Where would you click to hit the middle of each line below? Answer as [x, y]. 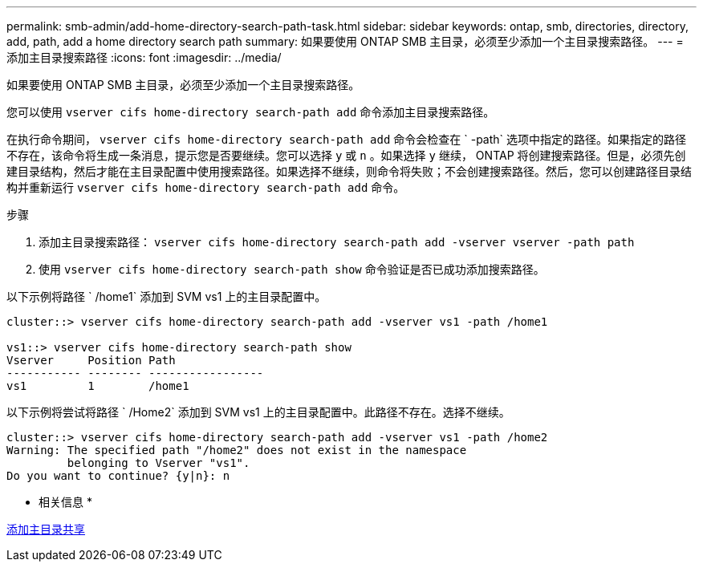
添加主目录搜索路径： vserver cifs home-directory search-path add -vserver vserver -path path [337, 242]
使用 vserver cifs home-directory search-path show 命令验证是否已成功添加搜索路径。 [292, 269]
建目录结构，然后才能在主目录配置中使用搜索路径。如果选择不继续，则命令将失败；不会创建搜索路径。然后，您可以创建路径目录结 [349, 171]
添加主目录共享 [46, 529]
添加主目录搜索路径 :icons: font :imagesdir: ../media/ [144, 57]
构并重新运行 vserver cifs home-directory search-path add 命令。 [206, 187]
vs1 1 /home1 [98, 386]
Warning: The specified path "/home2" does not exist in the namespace [237, 450]
